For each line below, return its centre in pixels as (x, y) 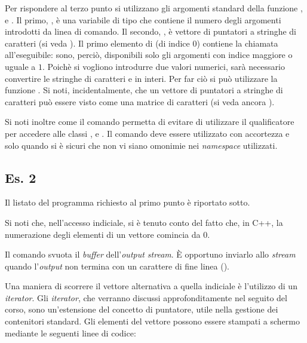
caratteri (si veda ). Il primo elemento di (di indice (97, 43)
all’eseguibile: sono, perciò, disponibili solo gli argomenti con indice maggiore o (149, 55)
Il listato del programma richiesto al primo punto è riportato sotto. (128, 202)
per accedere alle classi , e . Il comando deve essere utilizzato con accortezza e (147, 133)
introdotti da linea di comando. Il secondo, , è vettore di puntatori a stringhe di (151, 31)
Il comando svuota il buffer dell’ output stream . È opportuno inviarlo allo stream (150, 254)
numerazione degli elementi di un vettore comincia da (103, 234)
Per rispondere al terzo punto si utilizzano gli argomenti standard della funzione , (154, 8)
